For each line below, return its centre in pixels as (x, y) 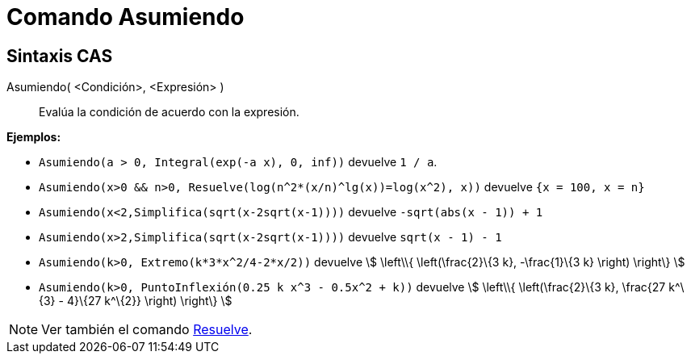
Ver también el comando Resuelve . (147, 330)
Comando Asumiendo (126, 17)
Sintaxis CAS (60, 56)
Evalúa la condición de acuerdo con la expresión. (169, 112)
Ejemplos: (34, 137)
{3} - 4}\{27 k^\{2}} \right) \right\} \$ (136, 301)
